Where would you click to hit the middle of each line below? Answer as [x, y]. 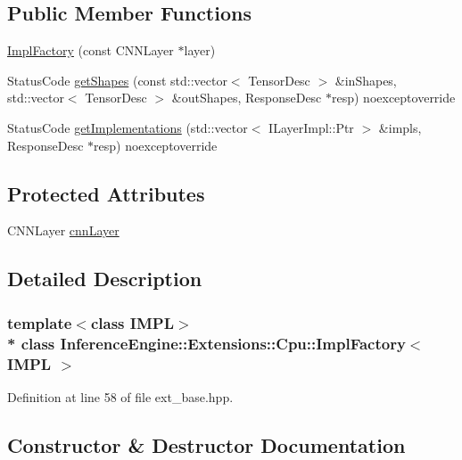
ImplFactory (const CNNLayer [91, 50]
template [40, 322]
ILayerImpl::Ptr [311, 127]
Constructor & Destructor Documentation [206, 444]
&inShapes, [366, 80]
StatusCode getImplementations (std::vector [128, 127]
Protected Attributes [106, 193]
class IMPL [132, 322]
